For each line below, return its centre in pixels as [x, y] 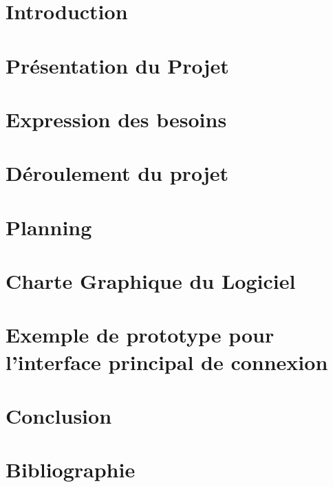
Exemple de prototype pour [140, 335]
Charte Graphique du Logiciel [151, 281]
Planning [49, 227]
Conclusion [59, 415]
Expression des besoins [116, 119]
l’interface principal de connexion [167, 361]
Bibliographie [71, 469]
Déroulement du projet [117, 173]
